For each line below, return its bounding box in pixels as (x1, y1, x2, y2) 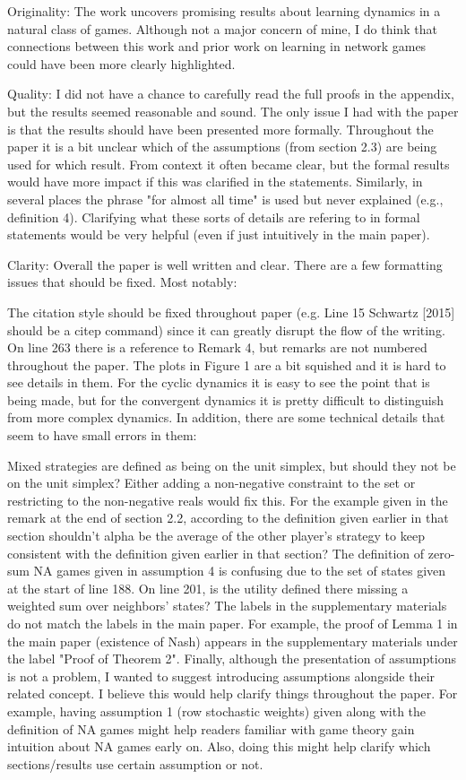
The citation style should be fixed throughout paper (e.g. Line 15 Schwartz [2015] (7, 302, 455, 321)
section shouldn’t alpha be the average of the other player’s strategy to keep (7, 526, 425, 545)
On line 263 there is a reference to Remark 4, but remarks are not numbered (7, 338, 427, 357)
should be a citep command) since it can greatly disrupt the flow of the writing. (7, 320, 445, 339)
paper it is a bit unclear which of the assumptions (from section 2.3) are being (7, 137, 437, 156)
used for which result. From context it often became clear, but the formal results (7, 154, 450, 173)
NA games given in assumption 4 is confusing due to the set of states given (33, 561, 446, 580)
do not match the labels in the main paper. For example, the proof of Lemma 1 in (7, 614, 458, 632)
